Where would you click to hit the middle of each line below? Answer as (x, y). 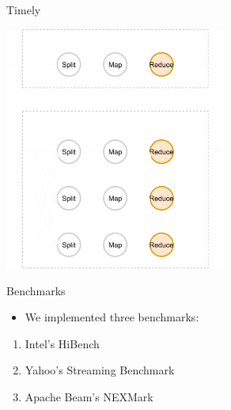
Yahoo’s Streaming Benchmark (100, 370)
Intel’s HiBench (62, 343)
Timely (24, 9)
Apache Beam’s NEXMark (89, 396)
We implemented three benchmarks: (112, 317)
